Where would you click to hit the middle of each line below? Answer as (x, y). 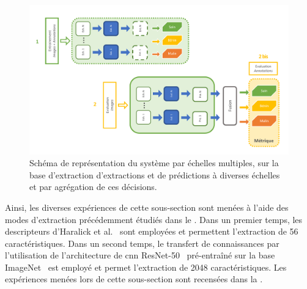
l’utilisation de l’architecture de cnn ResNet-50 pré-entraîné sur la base (140, 255)
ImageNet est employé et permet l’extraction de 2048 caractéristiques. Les (146, 267)
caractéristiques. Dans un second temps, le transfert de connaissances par (142, 243)
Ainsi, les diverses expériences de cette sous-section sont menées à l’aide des (147, 207)
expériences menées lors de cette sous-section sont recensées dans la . (134, 279)
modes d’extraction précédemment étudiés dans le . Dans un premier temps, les (154, 219)
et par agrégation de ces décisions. (93, 187)
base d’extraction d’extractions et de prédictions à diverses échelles (155, 174)
